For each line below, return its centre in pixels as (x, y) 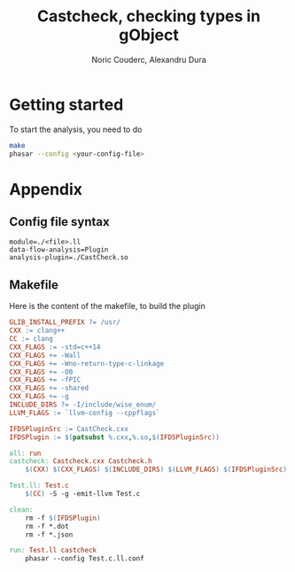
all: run (25, 453)
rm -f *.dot (47, 526)
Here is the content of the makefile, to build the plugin (108, 306)
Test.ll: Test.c (39, 486)
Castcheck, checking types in (149, 16)
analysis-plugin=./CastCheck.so (69, 258)
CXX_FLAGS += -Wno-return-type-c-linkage (87, 363)
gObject (149, 35)
